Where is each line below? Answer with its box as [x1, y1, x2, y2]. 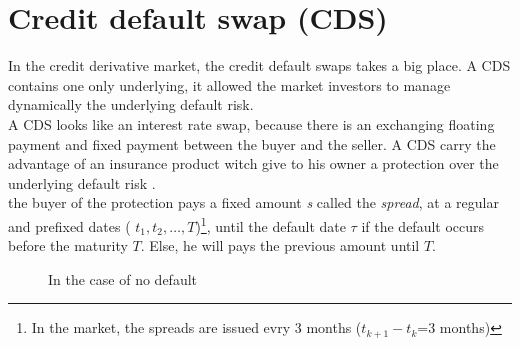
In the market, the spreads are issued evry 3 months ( [31, 317, 362, 338]
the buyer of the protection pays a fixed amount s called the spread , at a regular [8, 192, 499, 213]
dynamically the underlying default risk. [8, 94, 254, 115]
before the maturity [8, 235, 128, 256]
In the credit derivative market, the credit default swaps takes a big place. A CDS [8, 55, 511, 76]
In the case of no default [48, 268, 198, 289]
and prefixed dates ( [8, 215, 131, 236]
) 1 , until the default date [195, 212, 346, 236]
